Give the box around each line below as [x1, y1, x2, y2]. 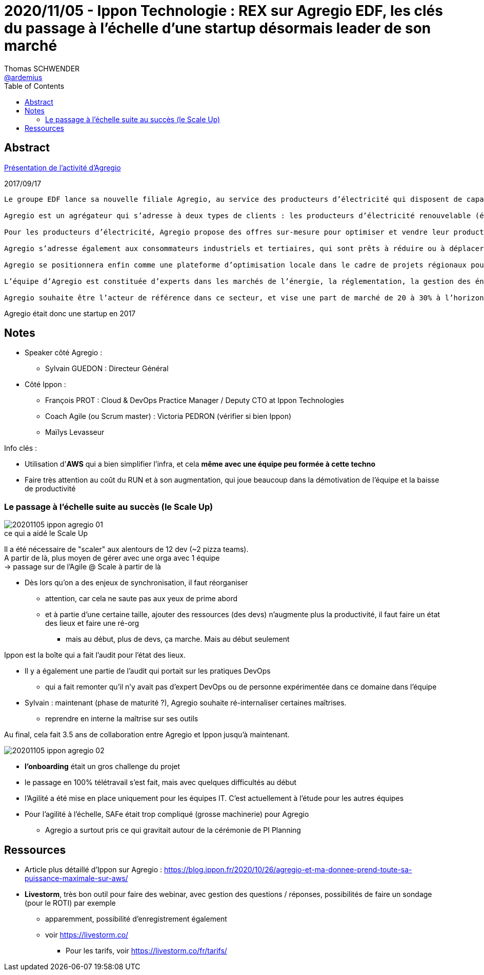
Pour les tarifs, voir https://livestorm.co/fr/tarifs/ [66, 946, 227, 955]
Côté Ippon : [25, 380, 66, 389]
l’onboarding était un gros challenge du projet [25, 762, 180, 771]
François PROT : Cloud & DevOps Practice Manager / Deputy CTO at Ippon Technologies [45, 396, 345, 405]
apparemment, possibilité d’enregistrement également [45, 914, 227, 924]
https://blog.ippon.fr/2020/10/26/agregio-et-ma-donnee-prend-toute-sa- [164, 865, 412, 874]
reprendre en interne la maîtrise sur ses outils [45, 714, 198, 723]
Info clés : [4, 444, 37, 453]
